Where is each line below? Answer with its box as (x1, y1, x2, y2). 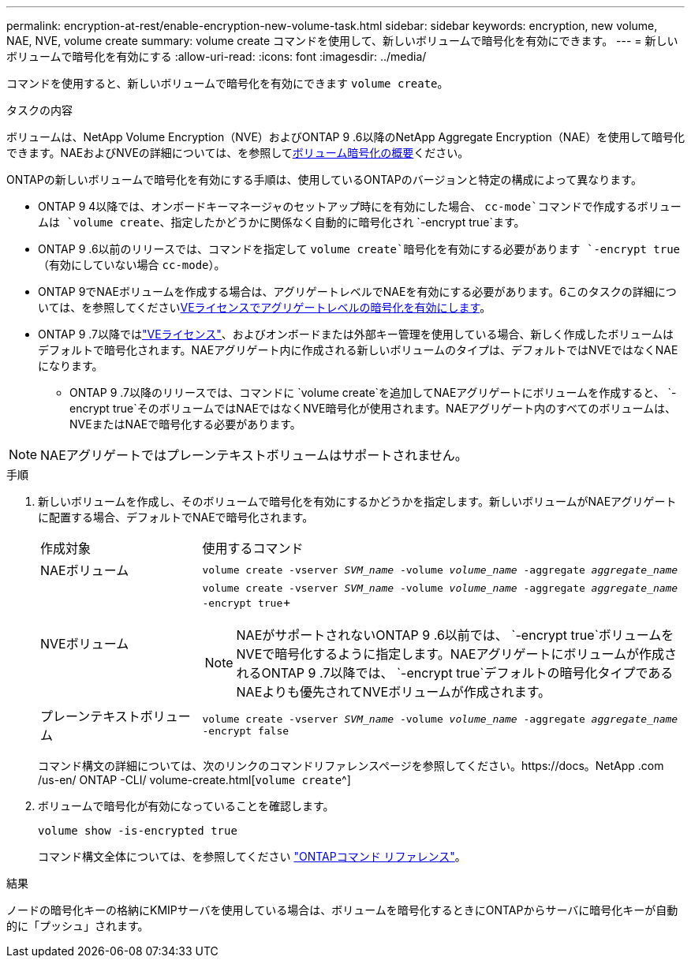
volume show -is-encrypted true (38, 824, 237, 837)
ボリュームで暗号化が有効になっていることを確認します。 (38, 799, 334, 813)
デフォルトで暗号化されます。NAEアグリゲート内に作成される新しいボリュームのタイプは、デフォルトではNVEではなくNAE (38, 343, 678, 357)
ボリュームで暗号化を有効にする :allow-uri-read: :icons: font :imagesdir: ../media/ (6, 50, 427, 63)
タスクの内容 (6, 103, 73, 117)
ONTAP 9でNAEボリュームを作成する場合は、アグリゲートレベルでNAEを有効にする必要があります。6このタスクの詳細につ (38, 285, 677, 298)
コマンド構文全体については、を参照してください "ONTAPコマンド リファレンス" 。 (38, 850, 466, 863)
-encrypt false (202, 725, 289, 737)
